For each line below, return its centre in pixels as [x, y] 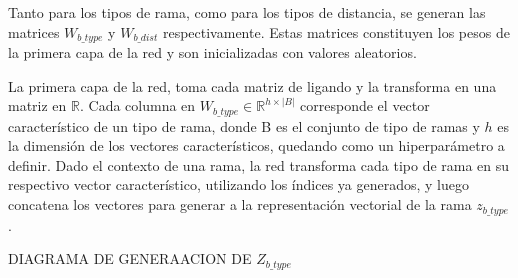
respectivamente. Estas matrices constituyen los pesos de [336, 31]
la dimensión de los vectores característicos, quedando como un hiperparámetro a [256, 145]
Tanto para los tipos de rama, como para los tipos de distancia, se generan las [247, 12]
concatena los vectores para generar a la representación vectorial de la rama [240, 204]
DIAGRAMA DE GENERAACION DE [130, 258]
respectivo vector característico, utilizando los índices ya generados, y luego [238, 184]
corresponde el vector [365, 105]
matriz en [37, 105]
